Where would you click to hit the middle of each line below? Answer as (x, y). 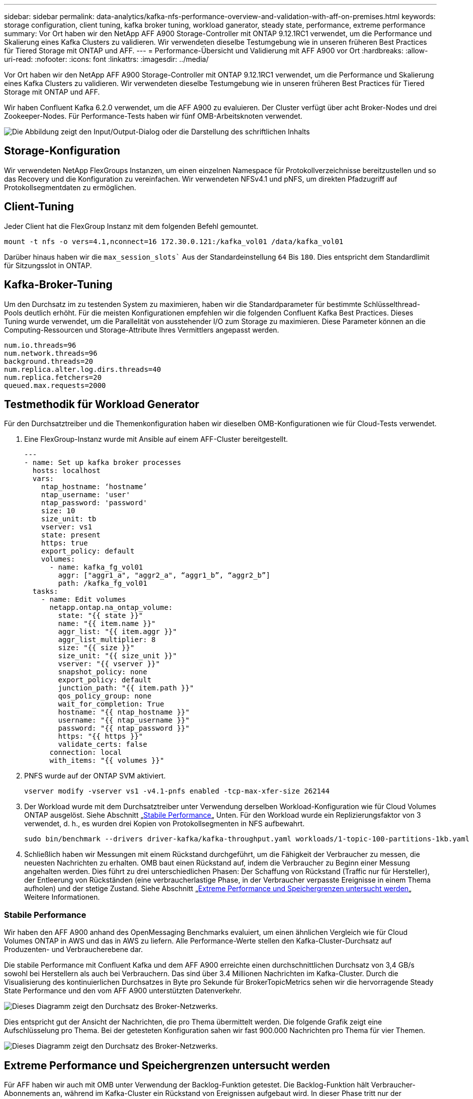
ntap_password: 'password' (94, 503)
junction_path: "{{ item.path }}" (126, 688)
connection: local (86, 753)
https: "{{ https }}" (101, 736)
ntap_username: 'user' (86, 495)
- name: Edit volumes (84, 600)
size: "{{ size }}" (96, 648)
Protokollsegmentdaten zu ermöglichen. (70, 187)
